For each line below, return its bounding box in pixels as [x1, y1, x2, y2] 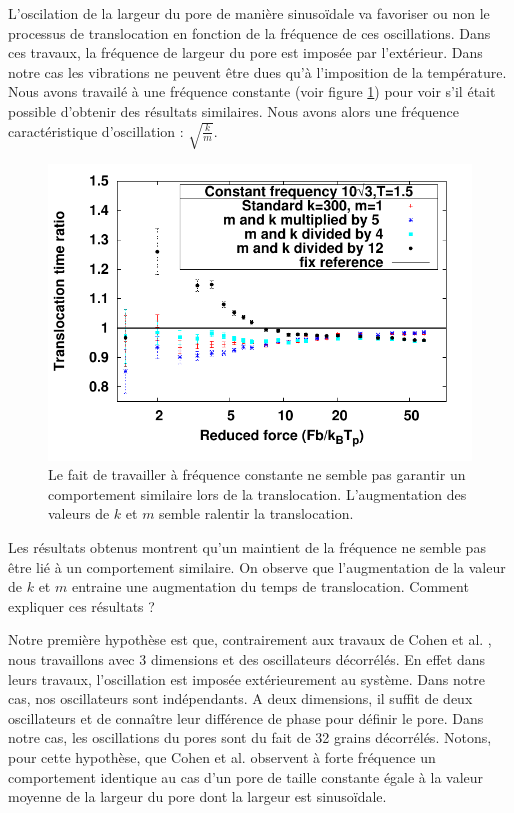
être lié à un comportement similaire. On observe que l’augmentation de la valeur [8, 556, 506, 577]
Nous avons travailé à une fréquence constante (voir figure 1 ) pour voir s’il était [8, 81, 496, 102]
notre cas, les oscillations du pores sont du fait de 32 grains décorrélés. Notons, [8, 727, 492, 748]
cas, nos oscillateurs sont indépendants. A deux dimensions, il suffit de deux [8, 688, 473, 709]
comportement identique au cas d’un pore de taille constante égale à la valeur [8, 766, 484, 787]
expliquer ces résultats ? [8, 595, 155, 616]
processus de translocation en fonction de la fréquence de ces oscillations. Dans [8, 22, 491, 43]
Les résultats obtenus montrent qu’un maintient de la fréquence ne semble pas [8, 536, 486, 557]
